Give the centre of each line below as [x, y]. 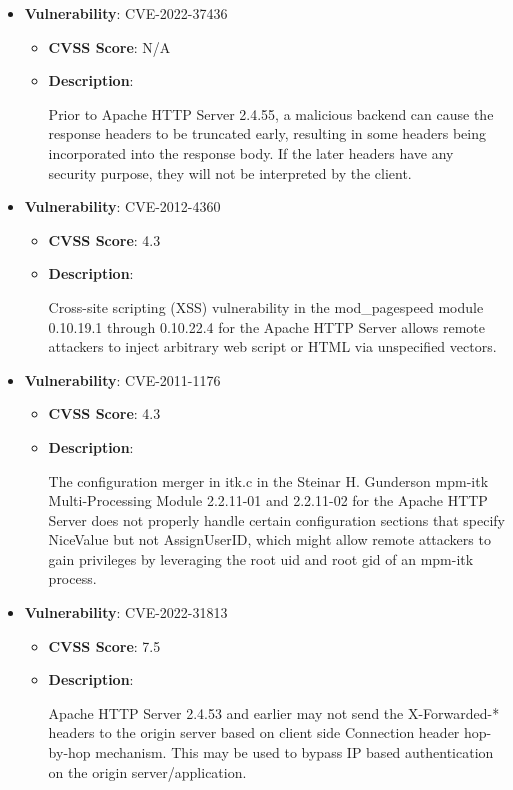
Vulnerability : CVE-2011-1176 [122, 379]
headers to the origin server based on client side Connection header [254, 732]
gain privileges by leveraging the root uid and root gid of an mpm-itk [261, 558]
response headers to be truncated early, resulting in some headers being [267, 133]
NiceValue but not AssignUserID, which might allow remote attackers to [269, 539]
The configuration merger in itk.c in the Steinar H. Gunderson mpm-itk [268, 480]
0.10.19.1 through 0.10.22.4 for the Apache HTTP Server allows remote [266, 326]
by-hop [69, 752]
